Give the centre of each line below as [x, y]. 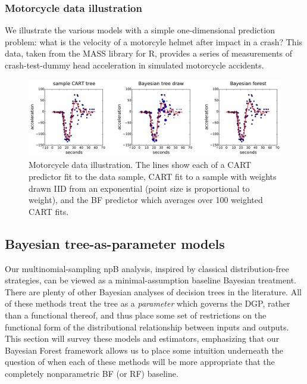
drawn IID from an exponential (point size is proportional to [139, 188]
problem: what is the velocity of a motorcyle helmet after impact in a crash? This [154, 41]
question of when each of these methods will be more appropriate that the [140, 362]
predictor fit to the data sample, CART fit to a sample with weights [153, 176]
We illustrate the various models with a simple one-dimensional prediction [140, 30]
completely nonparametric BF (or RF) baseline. [92, 373]
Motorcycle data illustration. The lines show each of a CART [140, 165]
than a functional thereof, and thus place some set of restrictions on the [136, 315]
